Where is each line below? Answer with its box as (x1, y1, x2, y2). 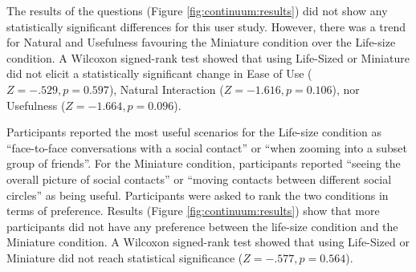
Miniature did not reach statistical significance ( (6, 249, 243, 266)
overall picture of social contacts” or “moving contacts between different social (6, 170, 392, 187)
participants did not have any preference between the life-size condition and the (6, 217, 398, 234)
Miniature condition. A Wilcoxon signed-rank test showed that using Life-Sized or (6, 233, 410, 250)
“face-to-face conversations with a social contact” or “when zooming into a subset (6, 139, 407, 156)
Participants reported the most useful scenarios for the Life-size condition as (6, 124, 381, 140)
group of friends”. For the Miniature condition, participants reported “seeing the (6, 155, 401, 172)
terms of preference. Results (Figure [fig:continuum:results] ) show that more (6, 202, 380, 219)
